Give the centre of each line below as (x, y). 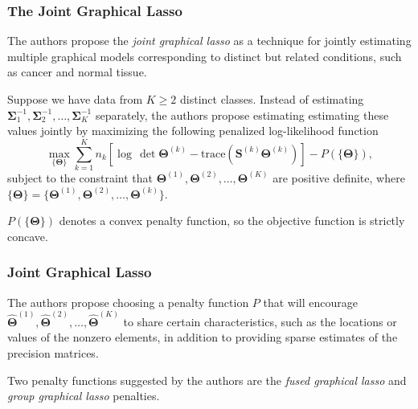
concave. (28, 236)
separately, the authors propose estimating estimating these (242, 115)
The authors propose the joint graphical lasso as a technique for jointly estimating (209, 41)
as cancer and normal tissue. (77, 72)
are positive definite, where (339, 177)
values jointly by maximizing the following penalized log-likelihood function (193, 131)
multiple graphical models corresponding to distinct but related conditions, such (205, 56)
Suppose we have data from (75, 99)
